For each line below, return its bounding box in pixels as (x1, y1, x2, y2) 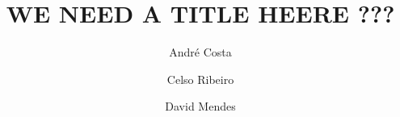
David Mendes (165, 98, 236, 115)
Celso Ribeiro (166, 70, 234, 87)
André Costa (169, 44, 232, 61)
